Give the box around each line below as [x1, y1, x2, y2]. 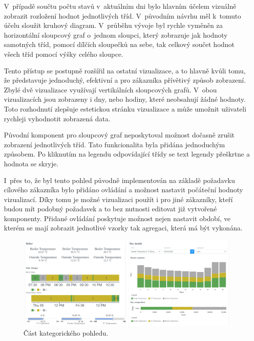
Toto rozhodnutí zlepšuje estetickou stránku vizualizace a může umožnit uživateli [4, 103, 247, 114]
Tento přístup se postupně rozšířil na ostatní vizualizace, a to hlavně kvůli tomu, [4, 65, 246, 75]
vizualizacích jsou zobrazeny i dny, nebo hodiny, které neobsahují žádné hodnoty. [4, 94, 246, 104]
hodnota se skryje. [4, 158, 59, 168]
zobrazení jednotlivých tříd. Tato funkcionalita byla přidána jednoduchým [4, 139, 225, 149]
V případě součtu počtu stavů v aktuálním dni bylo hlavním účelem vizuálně [4, 1, 236, 11]
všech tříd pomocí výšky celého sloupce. [4, 48, 124, 59]
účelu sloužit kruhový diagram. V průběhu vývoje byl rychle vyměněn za [4, 20, 223, 30]
